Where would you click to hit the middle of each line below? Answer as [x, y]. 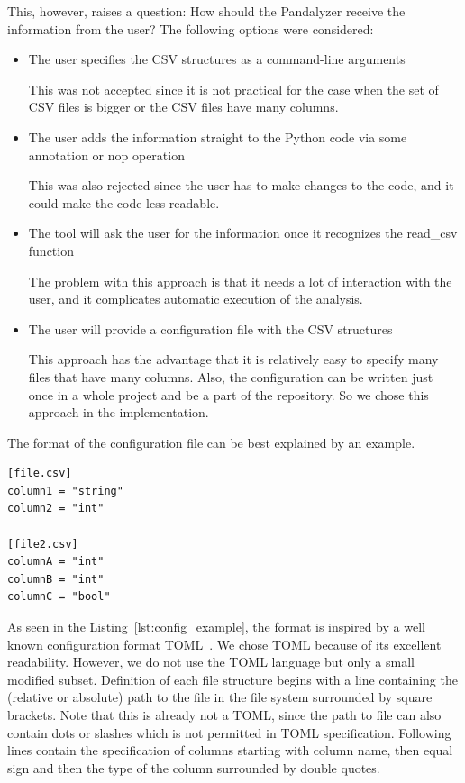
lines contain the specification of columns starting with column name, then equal [230, 750]
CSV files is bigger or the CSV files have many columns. [183, 107]
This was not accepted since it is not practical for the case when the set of [233, 89]
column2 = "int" [56, 509]
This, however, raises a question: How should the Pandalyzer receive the [206, 11]
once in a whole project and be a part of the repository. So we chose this [228, 394]
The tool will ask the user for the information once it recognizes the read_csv [243, 233]
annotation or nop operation [106, 155]
